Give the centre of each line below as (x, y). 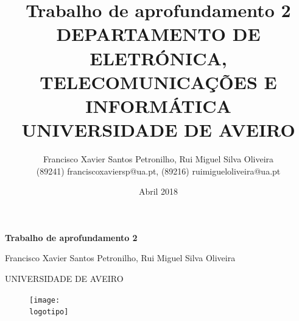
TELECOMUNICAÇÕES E (158, 81)
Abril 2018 (158, 191)
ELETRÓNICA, (158, 58)
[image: (45, 300)
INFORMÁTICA (158, 105)
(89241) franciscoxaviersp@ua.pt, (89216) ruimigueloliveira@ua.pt (158, 171)
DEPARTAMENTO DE (158, 34)
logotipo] (49, 312)
